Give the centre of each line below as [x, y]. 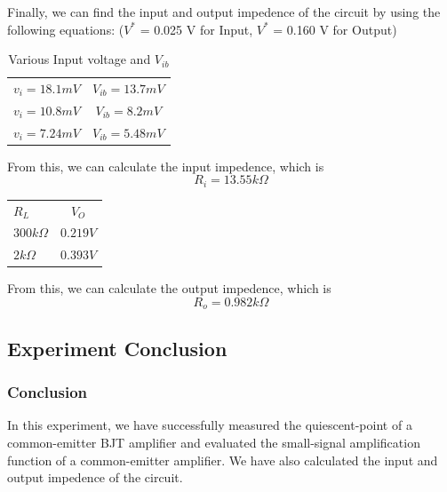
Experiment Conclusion [117, 348]
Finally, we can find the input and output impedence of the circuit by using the [224, 12]
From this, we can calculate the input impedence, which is [166, 166]
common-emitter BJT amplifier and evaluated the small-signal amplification [214, 443]
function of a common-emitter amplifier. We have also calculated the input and [223, 460]
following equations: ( [66, 29]
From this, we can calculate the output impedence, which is [169, 288]
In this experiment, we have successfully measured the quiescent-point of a [210, 425]
